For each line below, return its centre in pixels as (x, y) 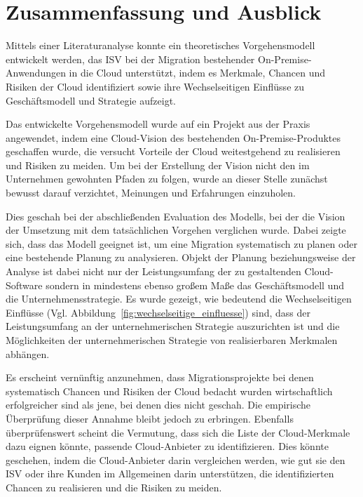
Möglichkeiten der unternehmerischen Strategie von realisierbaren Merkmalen (172, 340)
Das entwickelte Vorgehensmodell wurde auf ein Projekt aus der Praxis (158, 124)
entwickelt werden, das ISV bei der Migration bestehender (130, 59)
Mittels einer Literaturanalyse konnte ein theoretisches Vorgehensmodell (160, 45)
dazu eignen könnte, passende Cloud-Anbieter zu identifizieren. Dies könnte (167, 446)
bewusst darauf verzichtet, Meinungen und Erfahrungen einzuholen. (151, 193)
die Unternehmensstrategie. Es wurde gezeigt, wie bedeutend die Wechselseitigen (179, 299)
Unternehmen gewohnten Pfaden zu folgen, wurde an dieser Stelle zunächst (167, 179)
